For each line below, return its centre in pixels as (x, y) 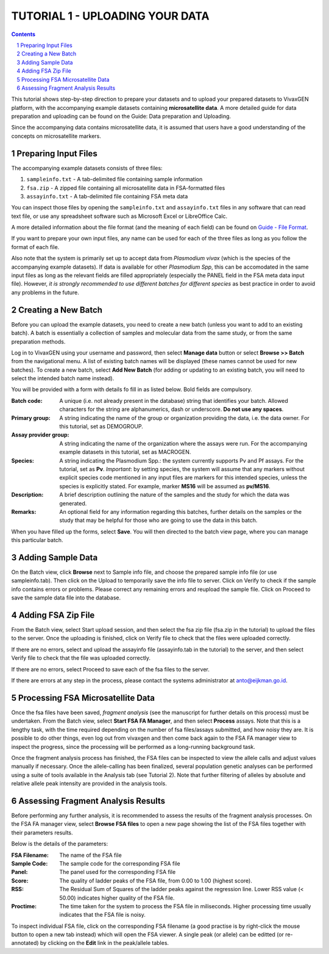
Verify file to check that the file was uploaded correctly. (81, 658)
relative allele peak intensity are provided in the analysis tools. (89, 784)
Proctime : (24, 906)
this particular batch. (37, 540)
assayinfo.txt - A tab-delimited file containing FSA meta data (107, 196)
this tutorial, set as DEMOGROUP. (101, 427)
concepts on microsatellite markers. (56, 136)
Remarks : (24, 511)
